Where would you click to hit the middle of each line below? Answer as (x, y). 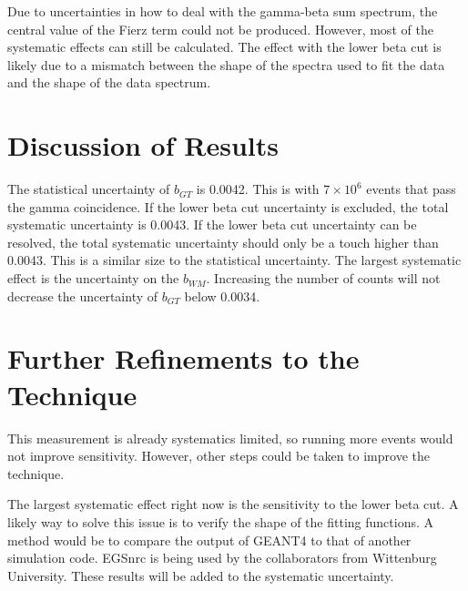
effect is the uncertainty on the (93, 278)
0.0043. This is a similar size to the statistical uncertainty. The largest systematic (234, 260)
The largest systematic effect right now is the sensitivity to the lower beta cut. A (233, 504)
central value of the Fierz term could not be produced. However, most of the (220, 29)
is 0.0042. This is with (258, 189)
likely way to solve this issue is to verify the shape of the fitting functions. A (221, 521)
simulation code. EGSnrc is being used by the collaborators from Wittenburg (222, 558)
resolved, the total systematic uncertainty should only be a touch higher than (223, 242)
